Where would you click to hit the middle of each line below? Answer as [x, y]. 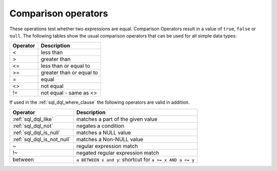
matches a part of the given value [117, 119]
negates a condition [100, 126]
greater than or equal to [70, 73]
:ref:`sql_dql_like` [33, 119]
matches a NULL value [103, 132]
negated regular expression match [118, 153]
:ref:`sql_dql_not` [33, 126]
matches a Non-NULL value [110, 139]
